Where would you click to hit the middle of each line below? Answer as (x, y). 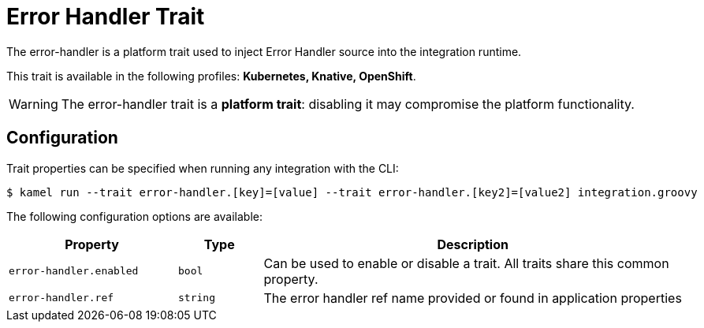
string (197, 298)
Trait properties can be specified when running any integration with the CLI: (203, 168)
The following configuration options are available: (135, 216)
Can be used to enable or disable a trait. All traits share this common (466, 263)
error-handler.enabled (74, 271)
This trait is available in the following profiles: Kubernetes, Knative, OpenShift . (211, 76)
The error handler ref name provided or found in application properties (473, 298)
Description (473, 244)
